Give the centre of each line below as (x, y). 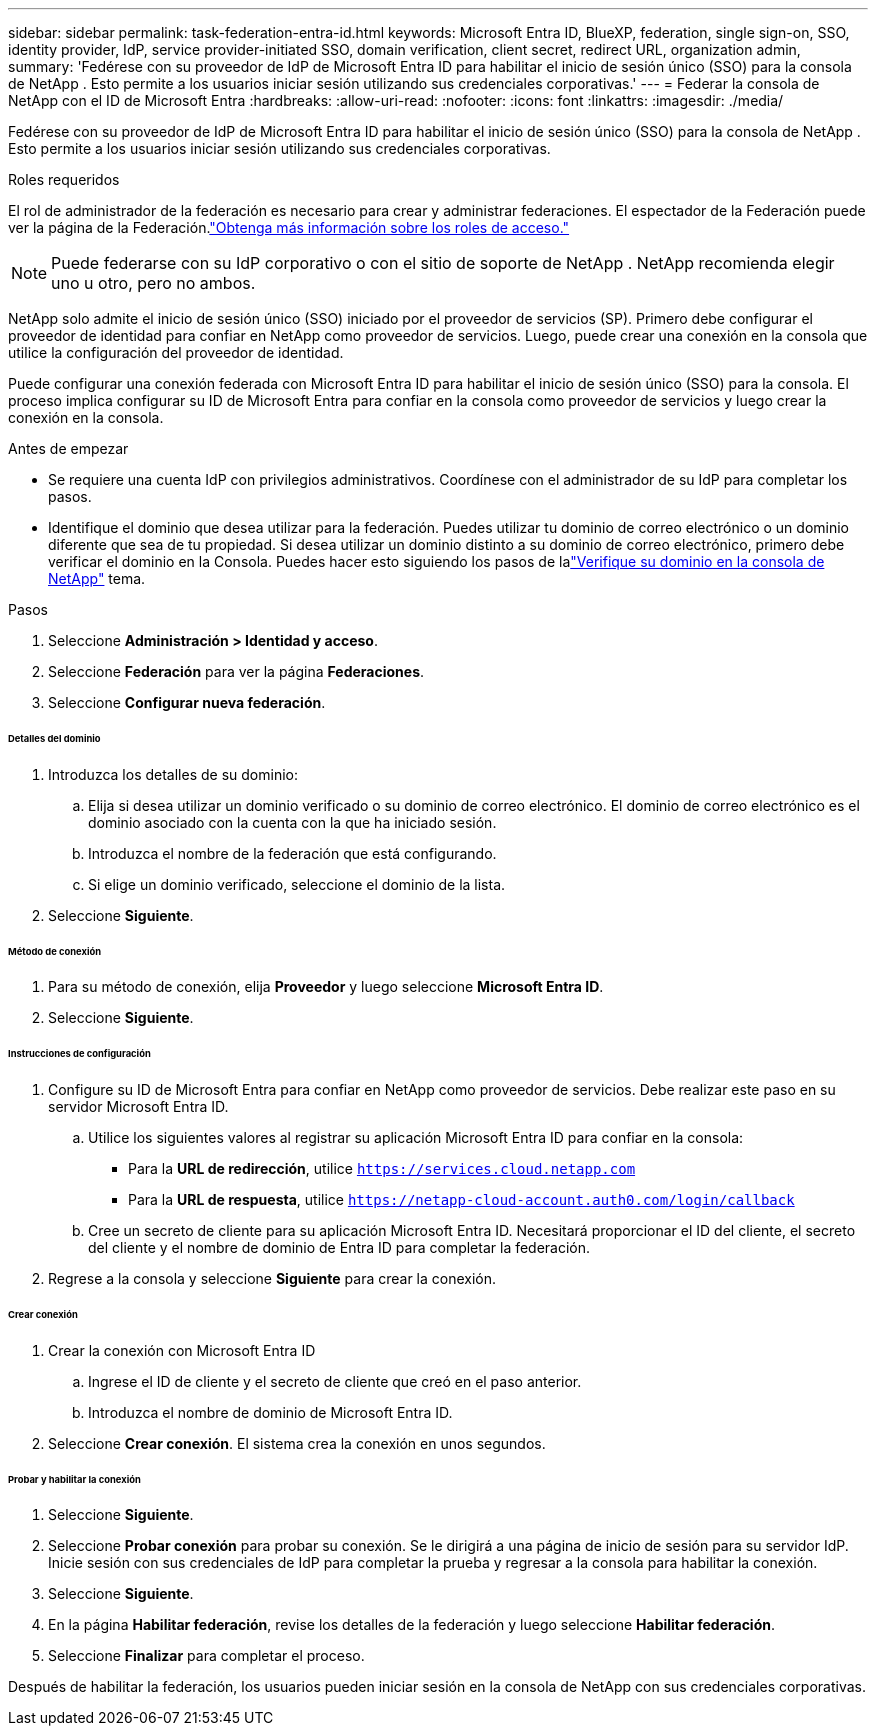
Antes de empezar (68, 448)
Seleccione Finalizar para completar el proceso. (206, 1656)
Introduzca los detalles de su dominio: (173, 774)
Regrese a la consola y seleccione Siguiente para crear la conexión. (272, 1279)
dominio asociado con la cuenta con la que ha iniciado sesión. (292, 822)
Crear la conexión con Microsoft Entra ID (182, 1350)
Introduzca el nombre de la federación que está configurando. (292, 853)
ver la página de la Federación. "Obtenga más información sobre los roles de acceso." (289, 227)
